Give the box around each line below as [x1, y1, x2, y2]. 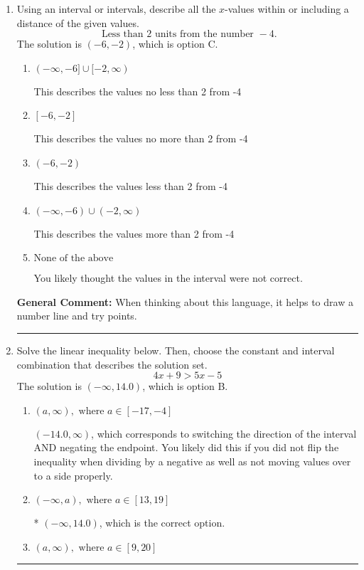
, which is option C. [132, 36, 218, 51]
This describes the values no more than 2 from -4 [33, 131, 248, 146]
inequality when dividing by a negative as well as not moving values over [33, 453, 351, 468]
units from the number [154, 29, 254, 40]
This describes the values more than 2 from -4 [33, 226, 235, 241]
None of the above [33, 253, 114, 264]
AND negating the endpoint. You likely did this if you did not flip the [33, 440, 339, 455]
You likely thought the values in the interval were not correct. [33, 270, 303, 285]
